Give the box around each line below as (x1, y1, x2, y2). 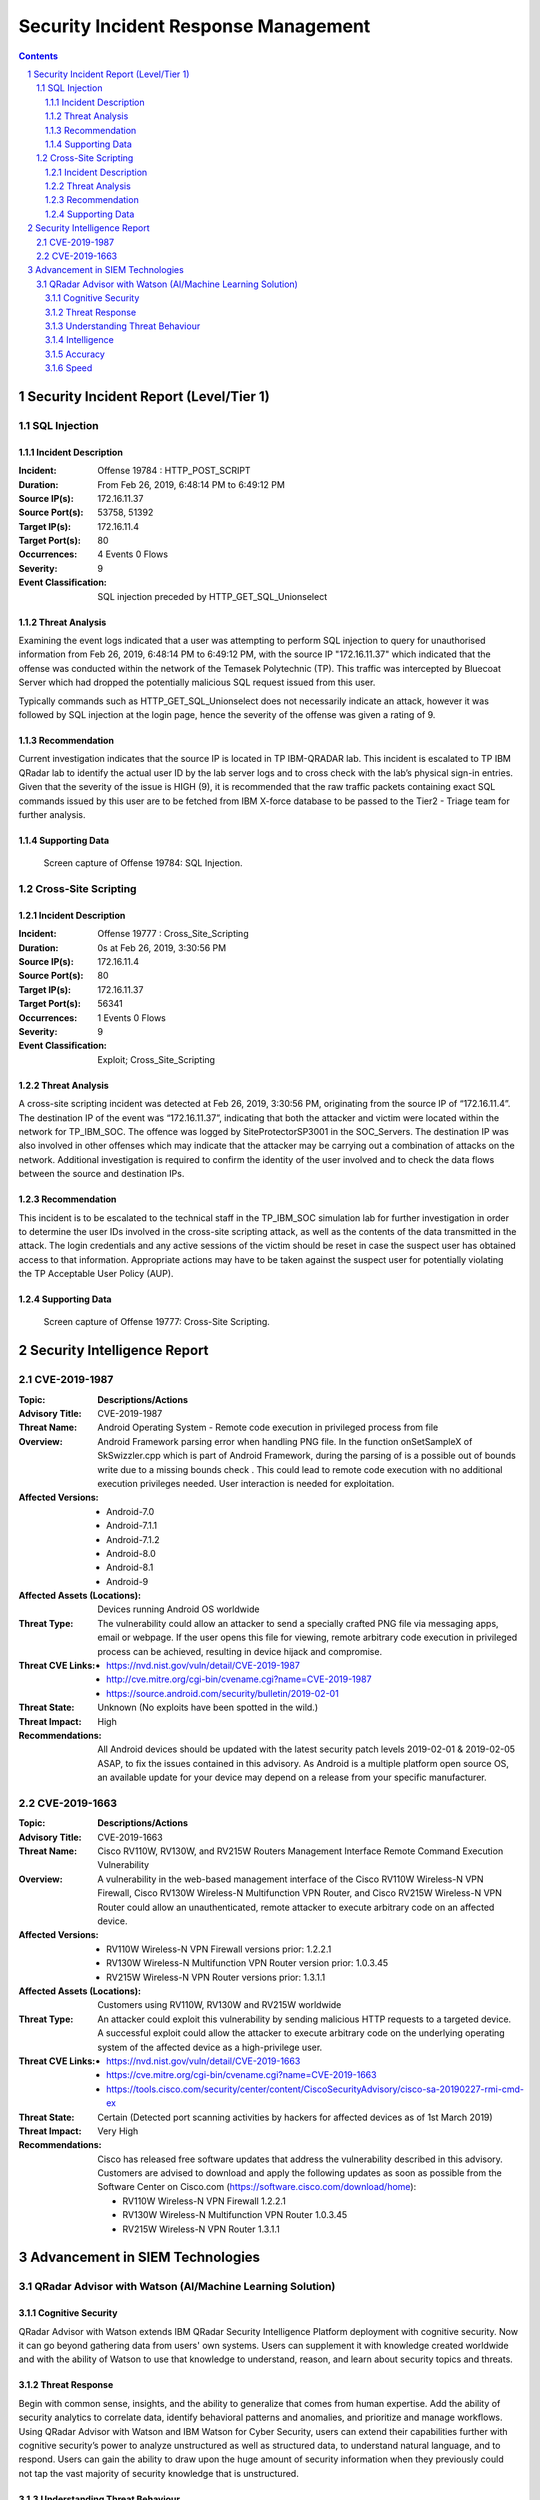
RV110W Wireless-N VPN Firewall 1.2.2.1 (122, 2195, 287, 2207)
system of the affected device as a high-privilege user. (97, 2041, 323, 2053)
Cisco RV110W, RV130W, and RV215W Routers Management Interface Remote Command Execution (97, 1845, 504, 1857)
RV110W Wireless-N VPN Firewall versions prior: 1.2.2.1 (106, 1943, 332, 1955)
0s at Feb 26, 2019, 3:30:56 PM (97, 941, 227, 954)
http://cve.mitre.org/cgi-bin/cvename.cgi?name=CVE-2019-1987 (106, 1673, 372, 1685)
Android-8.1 (106, 1561, 154, 1574)
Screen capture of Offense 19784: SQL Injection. (43, 857, 243, 869)
